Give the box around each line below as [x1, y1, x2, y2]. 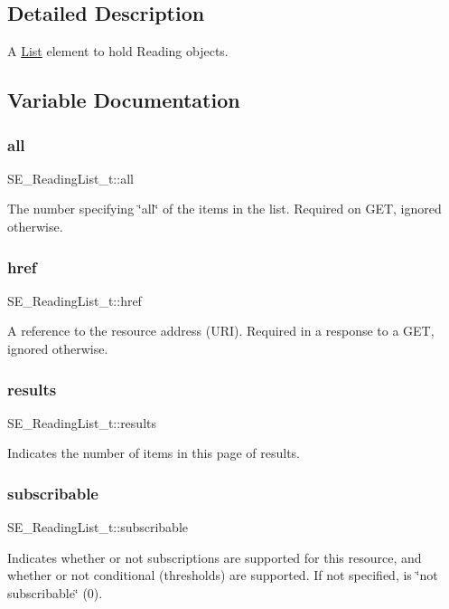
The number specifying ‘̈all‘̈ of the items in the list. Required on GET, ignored [7, 199, 442, 218]
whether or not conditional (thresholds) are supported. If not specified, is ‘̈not [7, 566, 438, 585]
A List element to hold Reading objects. [7, 42, 229, 61]
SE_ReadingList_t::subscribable [7, 518, 189, 537]
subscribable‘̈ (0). [7, 583, 103, 602]
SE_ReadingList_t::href [7, 290, 142, 309]
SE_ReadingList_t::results [7, 413, 156, 432]
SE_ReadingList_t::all [7, 168, 134, 187]
